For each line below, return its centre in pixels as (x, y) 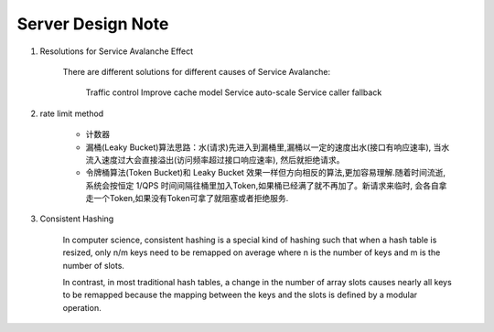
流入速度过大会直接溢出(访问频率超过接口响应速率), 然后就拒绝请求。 (215, 159)
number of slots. (94, 265)
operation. (82, 307)
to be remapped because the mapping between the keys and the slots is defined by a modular (240, 295)
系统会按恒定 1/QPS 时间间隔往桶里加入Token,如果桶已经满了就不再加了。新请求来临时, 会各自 (262, 185)
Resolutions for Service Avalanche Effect (117, 51)
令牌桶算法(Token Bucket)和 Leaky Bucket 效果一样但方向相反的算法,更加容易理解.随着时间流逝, (265, 173)
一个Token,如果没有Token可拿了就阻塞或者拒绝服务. (191, 198)
